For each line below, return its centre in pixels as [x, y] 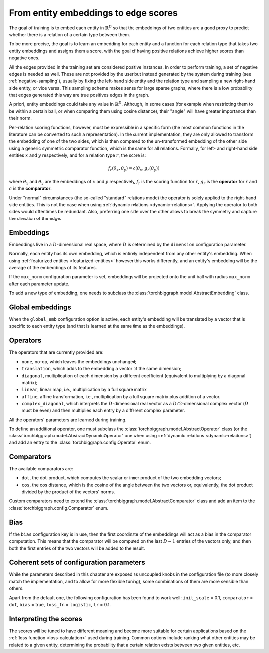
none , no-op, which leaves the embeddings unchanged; [79, 361]
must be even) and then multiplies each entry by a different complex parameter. [103, 410]
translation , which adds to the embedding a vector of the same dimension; [102, 369]
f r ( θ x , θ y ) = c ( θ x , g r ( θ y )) [134, 169]
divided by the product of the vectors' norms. [68, 492]
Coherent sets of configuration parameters [77, 562]
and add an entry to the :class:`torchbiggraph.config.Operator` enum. [80, 443]
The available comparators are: [41, 468]
